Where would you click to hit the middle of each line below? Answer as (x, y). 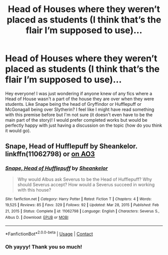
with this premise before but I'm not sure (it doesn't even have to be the (79, 115)
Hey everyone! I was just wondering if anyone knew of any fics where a (79, 93)
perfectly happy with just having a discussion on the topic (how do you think (84, 125)
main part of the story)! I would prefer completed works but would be (76, 120)
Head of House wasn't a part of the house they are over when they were (79, 99)
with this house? (34, 190)
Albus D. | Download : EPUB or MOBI (37, 217)
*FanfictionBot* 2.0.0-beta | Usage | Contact (49, 233)
